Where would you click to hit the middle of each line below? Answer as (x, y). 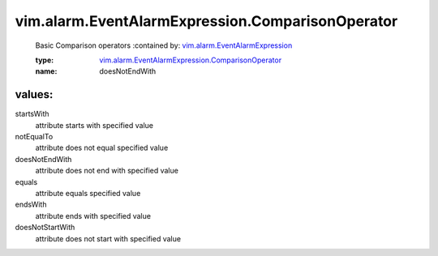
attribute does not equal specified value (102, 148)
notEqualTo (34, 137)
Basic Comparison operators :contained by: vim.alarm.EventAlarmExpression (164, 45)
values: (34, 94)
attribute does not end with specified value (107, 171)
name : (46, 71)
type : (45, 60)
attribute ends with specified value (93, 215)
